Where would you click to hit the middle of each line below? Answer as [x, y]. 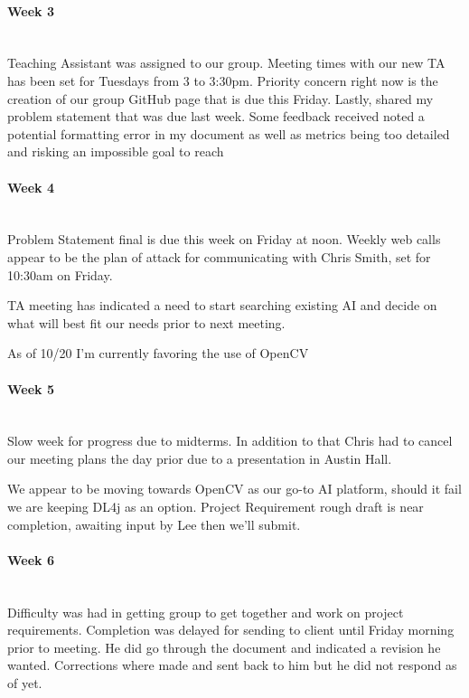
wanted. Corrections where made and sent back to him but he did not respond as [232, 665]
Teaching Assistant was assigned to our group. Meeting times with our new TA [226, 63]
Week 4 [31, 187]
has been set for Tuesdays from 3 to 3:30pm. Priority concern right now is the [223, 80]
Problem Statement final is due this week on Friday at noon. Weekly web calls [224, 239]
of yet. [25, 683]
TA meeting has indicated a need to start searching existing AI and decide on [222, 305]
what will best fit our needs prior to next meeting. [146, 322]
